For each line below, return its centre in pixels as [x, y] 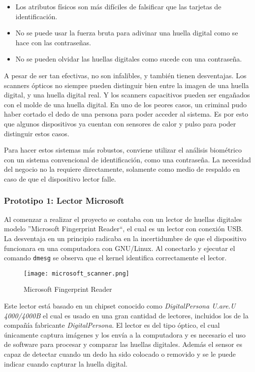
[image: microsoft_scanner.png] [77, 273]
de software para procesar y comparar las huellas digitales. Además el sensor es [123, 344]
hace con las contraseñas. [53, 42]
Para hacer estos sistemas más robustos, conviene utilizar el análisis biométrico [123, 150]
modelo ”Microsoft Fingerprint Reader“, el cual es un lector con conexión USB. [124, 229]
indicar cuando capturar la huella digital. [66, 363]
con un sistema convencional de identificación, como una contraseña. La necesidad [127, 159]
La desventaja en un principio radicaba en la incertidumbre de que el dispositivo [125, 238]
